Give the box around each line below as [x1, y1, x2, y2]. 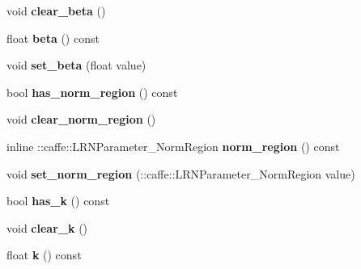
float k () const [6, 246, 82, 263]
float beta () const [6, 29, 100, 46]
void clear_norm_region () [6, 111, 156, 128]
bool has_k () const [6, 192, 110, 209]
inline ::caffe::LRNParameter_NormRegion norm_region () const [6, 137, 340, 154]
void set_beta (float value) [6, 57, 147, 74]
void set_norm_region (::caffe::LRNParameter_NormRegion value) [6, 165, 355, 182]
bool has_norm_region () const [6, 83, 178, 100]
